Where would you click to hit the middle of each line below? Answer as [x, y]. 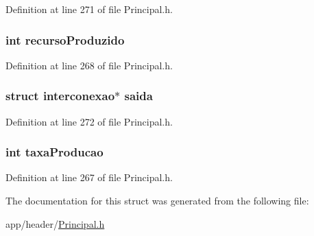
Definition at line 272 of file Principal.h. [89, 121]
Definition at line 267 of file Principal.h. [89, 177]
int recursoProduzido [65, 39]
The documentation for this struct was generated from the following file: [157, 201]
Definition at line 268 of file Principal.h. [89, 65]
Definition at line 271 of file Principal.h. [89, 9]
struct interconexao [60, 96]
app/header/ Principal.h [55, 223]
